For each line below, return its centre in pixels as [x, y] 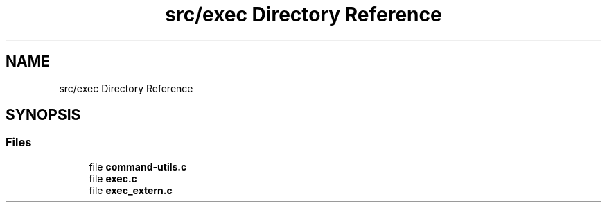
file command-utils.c [138, 166]
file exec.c [113, 178]
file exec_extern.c [131, 190]
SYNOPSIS [43, 115]
